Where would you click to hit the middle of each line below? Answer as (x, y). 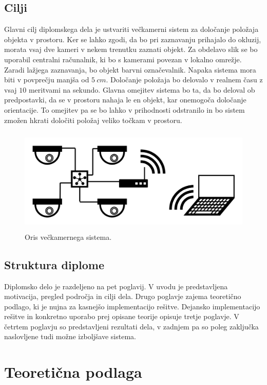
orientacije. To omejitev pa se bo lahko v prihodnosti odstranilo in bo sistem (125, 109)
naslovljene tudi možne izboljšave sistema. (70, 336)
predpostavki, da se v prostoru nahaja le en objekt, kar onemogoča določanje (125, 100)
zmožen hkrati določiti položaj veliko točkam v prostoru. (93, 120)
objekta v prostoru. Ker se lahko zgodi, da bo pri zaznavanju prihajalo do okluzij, (133, 39)
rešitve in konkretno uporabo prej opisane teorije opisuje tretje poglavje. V (122, 316)
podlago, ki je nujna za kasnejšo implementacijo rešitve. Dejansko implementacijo (132, 306)
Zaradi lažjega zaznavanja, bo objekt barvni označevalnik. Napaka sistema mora (130, 69)
